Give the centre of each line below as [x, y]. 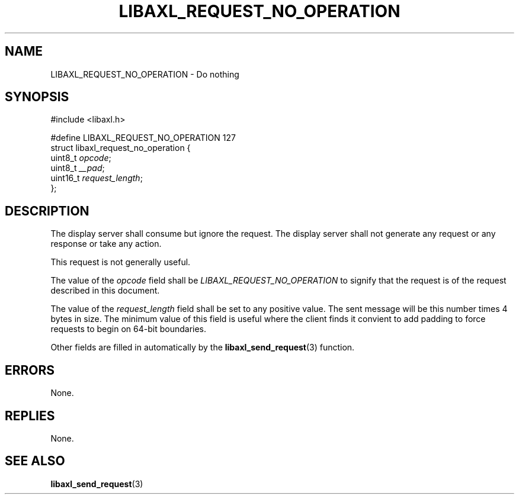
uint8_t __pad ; [78, 168]
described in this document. [105, 291]
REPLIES [30, 416]
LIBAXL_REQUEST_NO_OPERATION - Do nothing [145, 74]
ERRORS [30, 370]
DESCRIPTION [47, 211]
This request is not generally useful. [121, 262]
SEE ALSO [35, 461]
